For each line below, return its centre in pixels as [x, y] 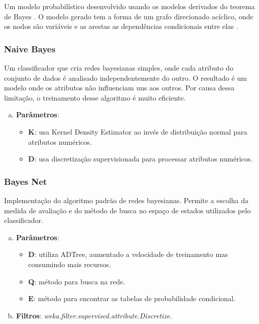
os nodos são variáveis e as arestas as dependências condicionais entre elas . [121, 26]
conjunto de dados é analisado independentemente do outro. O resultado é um [126, 77]
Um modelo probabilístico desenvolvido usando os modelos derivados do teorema [129, 6]
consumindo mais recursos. [70, 264]
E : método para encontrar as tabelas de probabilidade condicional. [132, 298]
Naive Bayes [30, 48]
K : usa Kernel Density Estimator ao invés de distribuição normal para [138, 131]
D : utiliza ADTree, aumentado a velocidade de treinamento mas [128, 254]
